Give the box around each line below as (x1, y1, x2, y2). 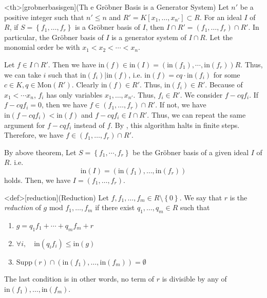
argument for (4, 119, 45, 130)
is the (230, 192, 247, 202)
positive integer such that (4, 11, 84, 22)
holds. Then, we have (4, 174, 71, 185)
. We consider (180, 89, 223, 100)
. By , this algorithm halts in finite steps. (110, 119, 240, 130)
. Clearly (71, 79, 99, 90)
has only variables (46, 89, 103, 100)
